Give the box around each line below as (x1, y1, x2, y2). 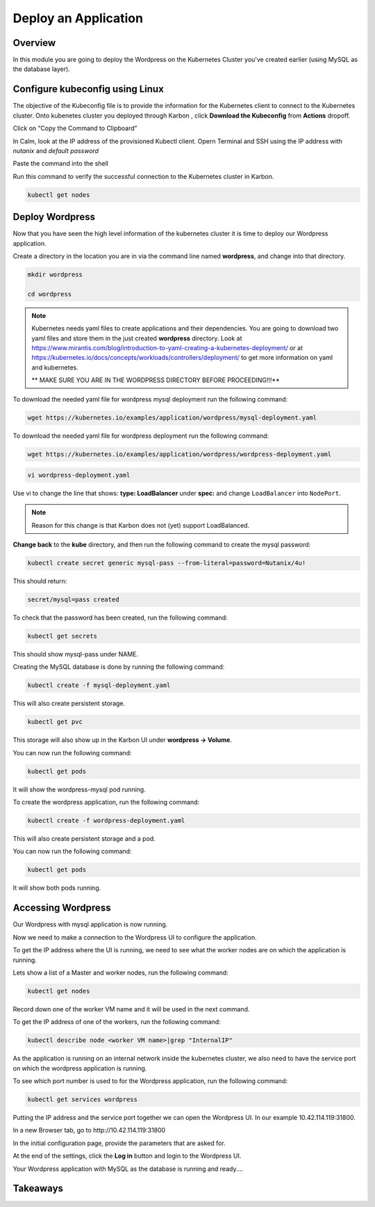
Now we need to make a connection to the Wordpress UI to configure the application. (12, 933, 257, 941)
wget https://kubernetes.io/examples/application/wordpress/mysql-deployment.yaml (27, 414, 317, 422)
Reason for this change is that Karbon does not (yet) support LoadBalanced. (31, 521, 250, 529)
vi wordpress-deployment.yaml (27, 471, 131, 479)
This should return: (12, 577, 67, 585)
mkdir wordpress (27, 270, 83, 278)
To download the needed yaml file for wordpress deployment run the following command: (12, 432, 269, 440)
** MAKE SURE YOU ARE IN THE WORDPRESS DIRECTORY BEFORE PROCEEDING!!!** (31, 376, 281, 384)
